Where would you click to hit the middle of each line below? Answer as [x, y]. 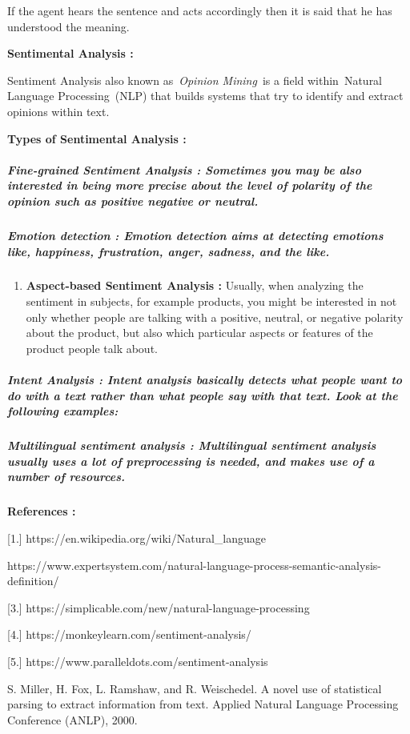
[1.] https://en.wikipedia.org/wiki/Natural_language [137, 537]
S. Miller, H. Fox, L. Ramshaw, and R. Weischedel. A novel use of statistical [195, 688]
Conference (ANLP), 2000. [72, 719]
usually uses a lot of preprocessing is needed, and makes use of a [191, 461]
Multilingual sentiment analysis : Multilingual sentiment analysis [192, 445]
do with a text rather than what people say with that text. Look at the [203, 395]
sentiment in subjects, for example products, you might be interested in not [211, 301]
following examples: [63, 411]
